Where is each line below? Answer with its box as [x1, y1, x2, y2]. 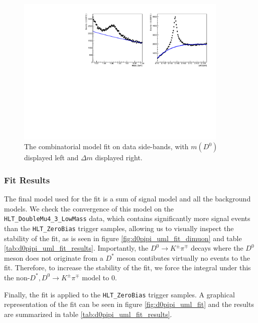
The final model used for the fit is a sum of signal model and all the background [4, 193, 251, 204]
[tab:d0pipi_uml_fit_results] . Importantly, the [4, 243, 149, 253]
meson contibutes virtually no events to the [116, 252, 250, 263]
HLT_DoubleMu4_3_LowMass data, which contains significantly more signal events [4, 213, 250, 224]
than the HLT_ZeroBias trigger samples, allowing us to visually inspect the [4, 223, 234, 233]
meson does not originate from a [4, 252, 103, 263]
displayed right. [95, 152, 143, 163]
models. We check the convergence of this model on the [4, 203, 174, 213]
